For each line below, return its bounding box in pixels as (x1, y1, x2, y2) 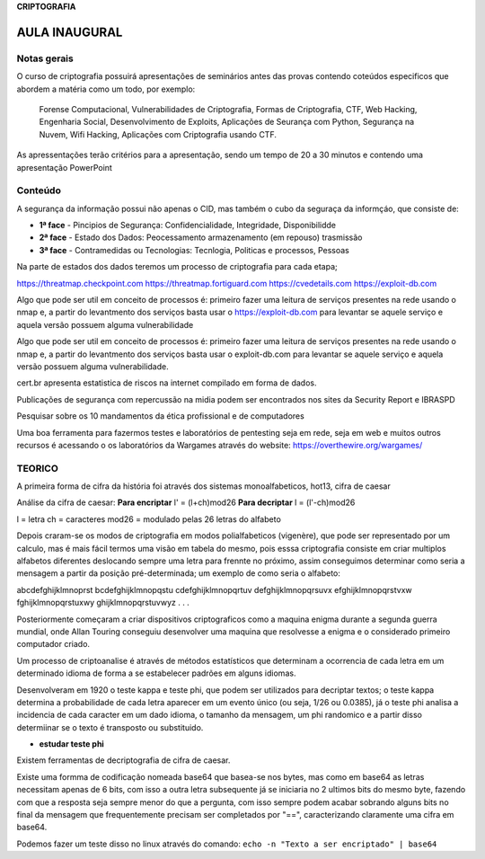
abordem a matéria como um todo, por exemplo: (16, 84, 196, 94)
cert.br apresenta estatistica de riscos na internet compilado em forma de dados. (16, 377, 317, 388)
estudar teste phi (39, 739, 105, 749)
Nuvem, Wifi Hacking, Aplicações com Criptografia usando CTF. (39, 128, 278, 139)
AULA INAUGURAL (16, 24, 123, 40)
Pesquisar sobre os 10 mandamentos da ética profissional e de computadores (16, 411, 304, 421)
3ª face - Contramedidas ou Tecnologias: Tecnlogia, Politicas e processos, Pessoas (39, 244, 349, 255)
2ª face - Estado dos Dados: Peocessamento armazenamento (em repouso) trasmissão (39, 232, 363, 243)
